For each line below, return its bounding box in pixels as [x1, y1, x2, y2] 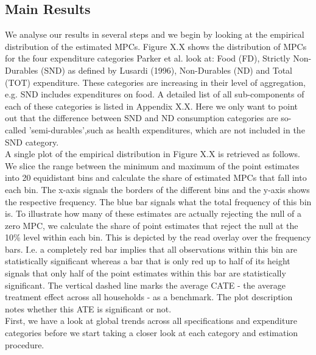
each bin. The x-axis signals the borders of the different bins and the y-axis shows [5, 183, 310, 195]
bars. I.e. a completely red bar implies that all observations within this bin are [5, 242, 298, 255]
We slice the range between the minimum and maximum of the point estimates [5, 159, 300, 172]
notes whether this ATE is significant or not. [5, 302, 172, 315]
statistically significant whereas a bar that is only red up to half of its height [5, 255, 290, 267]
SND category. [5, 135, 59, 148]
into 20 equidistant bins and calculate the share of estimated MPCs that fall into [5, 171, 307, 184]
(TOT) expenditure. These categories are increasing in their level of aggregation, [5, 76, 306, 88]
